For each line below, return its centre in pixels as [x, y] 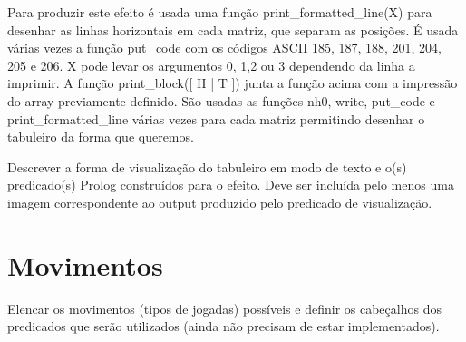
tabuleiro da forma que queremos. [101, 137]
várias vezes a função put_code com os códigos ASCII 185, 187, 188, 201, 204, [225, 48]
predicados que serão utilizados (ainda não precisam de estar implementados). [223, 326]
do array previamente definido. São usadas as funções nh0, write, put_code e [221, 100]
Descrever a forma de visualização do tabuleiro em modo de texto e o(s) [207, 166]
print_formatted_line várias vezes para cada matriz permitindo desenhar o [216, 118]
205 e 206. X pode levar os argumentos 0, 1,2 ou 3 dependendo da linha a [211, 65]
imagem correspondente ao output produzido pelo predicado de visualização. [220, 202]
